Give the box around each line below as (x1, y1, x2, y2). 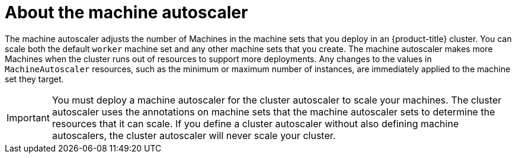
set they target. (5, 73, 64, 84)
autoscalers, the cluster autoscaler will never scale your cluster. (52, 129, 336, 141)
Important (7, 111, 50, 124)
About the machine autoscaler (5, 2, 248, 22)
